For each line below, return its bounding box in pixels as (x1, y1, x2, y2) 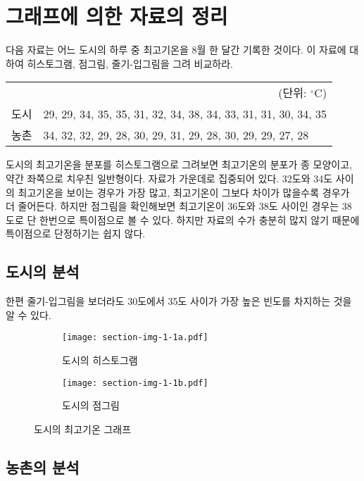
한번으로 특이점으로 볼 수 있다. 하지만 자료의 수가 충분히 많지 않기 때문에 (39, 212, 360, 227)
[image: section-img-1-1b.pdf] (62, 377, 208, 388)
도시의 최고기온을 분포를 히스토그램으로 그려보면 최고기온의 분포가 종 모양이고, (6, 157, 352, 172)
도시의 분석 (6, 261, 80, 282)
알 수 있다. (6, 307, 51, 322)
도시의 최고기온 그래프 (34, 421, 132, 436)
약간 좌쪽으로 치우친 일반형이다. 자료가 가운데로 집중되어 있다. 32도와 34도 (6, 170, 333, 185)
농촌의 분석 (6, 456, 80, 477)
